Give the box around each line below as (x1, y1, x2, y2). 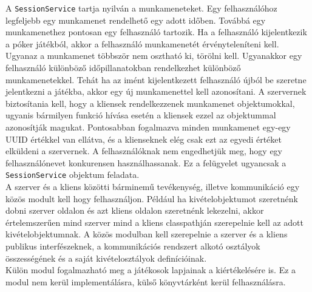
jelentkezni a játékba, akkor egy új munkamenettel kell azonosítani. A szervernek (5, 85, 307, 98)
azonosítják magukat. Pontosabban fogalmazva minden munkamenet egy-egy (5, 121, 291, 133)
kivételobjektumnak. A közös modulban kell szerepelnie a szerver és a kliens (5, 228, 288, 240)
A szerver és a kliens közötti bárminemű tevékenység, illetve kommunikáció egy (5, 180, 300, 193)
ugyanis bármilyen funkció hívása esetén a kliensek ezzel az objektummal (5, 109, 276, 121)
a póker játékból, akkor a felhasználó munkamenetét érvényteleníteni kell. (5, 37, 279, 50)
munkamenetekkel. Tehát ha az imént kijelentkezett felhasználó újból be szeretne (5, 73, 307, 86)
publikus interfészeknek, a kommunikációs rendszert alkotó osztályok (5, 240, 260, 252)
